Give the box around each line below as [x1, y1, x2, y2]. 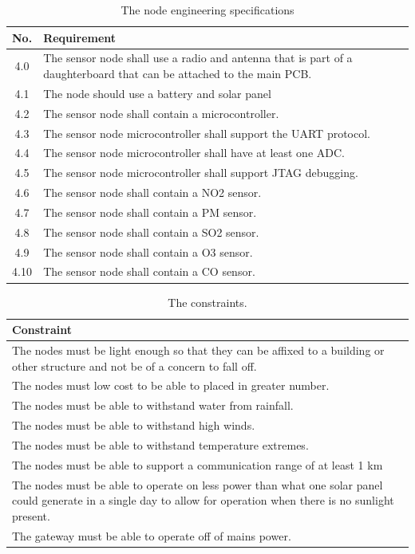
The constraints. [168, 293, 247, 310]
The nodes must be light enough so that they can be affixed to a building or [12, 342, 385, 358]
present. [12, 507, 50, 524]
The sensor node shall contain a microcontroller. [43, 104, 279, 121]
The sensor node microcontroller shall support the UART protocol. [43, 124, 370, 141]
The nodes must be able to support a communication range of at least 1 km [12, 456, 383, 473]
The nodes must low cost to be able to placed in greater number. [12, 377, 330, 394]
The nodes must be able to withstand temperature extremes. [12, 436, 309, 453]
